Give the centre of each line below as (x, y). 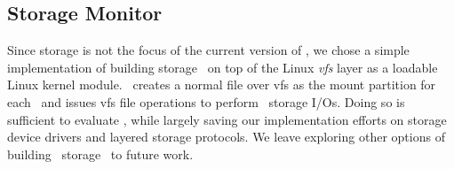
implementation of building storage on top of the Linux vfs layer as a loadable (223, 67)
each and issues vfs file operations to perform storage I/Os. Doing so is (206, 101)
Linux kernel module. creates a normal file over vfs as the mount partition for (222, 84)
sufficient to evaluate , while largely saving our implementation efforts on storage (227, 119)
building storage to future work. (100, 154)
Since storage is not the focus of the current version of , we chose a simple (208, 50)
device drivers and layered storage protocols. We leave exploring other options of (226, 137)
